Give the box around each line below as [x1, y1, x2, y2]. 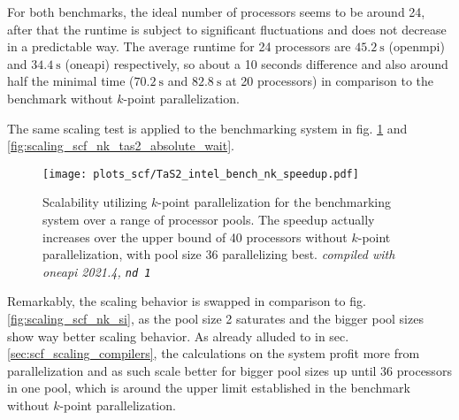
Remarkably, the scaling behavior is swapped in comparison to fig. [7, 292, 366, 310]
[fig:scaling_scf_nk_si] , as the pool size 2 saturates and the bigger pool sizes [7, 309, 424, 328]
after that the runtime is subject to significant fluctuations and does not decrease [7, 19, 447, 38]
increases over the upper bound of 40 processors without [42, 227, 348, 246]
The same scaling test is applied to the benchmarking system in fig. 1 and [7, 118, 408, 137]
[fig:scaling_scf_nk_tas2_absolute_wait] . [7, 136, 235, 155]
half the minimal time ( [7, 72, 134, 90]
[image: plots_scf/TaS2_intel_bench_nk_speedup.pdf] [42, 167, 359, 180]
